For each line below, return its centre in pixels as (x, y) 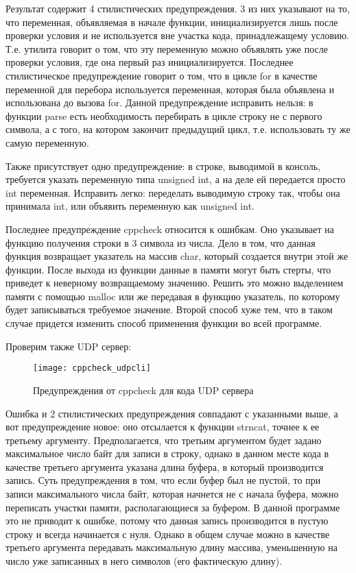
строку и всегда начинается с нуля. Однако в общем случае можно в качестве (168, 534)
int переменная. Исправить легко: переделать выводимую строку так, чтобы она (173, 192)
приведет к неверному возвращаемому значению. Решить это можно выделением (175, 283)
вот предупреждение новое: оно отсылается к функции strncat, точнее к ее (163, 427)
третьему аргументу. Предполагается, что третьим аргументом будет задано (164, 440)
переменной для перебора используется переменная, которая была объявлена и (170, 89)
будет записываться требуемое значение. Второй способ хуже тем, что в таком (169, 309)
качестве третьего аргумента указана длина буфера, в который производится (165, 466)
